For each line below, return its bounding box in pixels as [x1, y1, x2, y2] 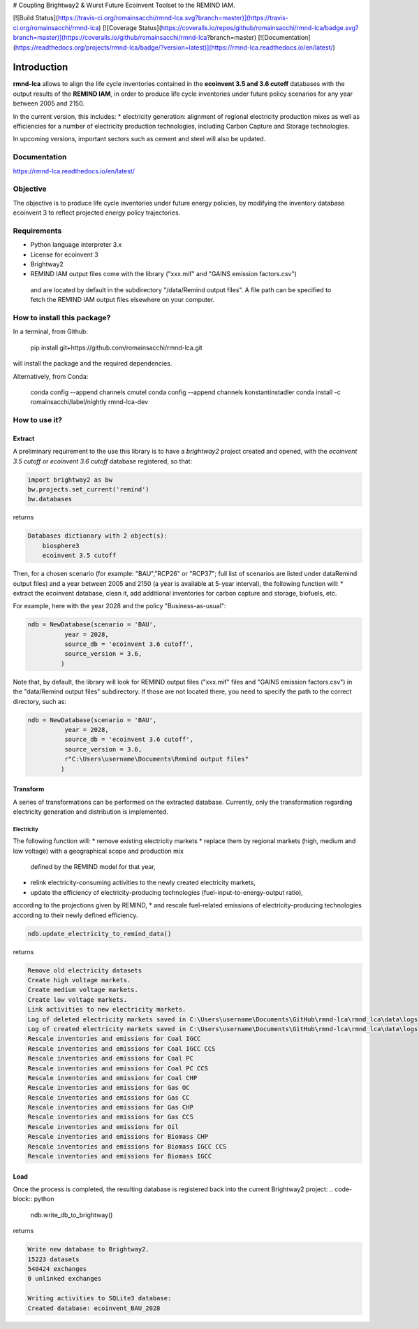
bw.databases [27, 495, 73, 503]
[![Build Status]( [13, 14, 59, 22]
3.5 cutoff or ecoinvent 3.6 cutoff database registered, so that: [13, 457, 192, 465]
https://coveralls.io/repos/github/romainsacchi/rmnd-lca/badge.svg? [161, 23, 359, 31]
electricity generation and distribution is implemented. [13, 807, 169, 816]
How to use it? [13, 415, 63, 425]
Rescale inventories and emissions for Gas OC [27, 1084, 190, 1092]
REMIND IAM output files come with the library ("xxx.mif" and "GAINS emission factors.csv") [30, 270, 297, 278]
